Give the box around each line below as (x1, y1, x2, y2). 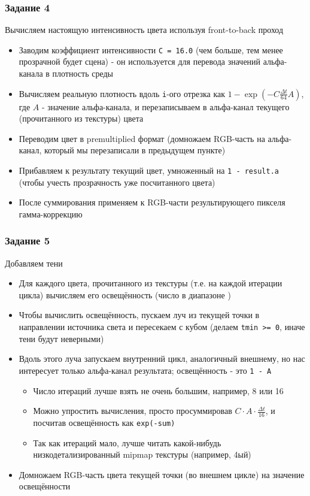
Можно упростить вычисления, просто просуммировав (33, 404, 232, 417)
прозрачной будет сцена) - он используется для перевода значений (19, 55, 261, 68)
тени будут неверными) (19, 332, 104, 344)
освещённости (19, 480, 71, 492)
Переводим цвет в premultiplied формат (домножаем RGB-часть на (19, 132, 265, 144)
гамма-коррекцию (19, 207, 83, 220)
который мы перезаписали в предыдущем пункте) (44, 144, 226, 156)
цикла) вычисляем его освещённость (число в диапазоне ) (19, 288, 231, 301)
